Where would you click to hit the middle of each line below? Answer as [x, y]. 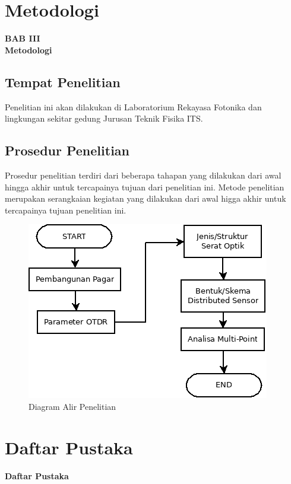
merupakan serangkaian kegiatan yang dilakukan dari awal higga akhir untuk [145, 198]
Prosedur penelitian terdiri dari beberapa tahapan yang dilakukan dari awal [143, 175]
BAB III [23, 38]
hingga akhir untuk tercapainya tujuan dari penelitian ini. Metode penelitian [145, 187]
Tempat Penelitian [63, 82]
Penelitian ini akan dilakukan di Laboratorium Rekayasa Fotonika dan [133, 106]
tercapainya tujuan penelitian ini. [66, 210]
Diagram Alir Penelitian [72, 406]
